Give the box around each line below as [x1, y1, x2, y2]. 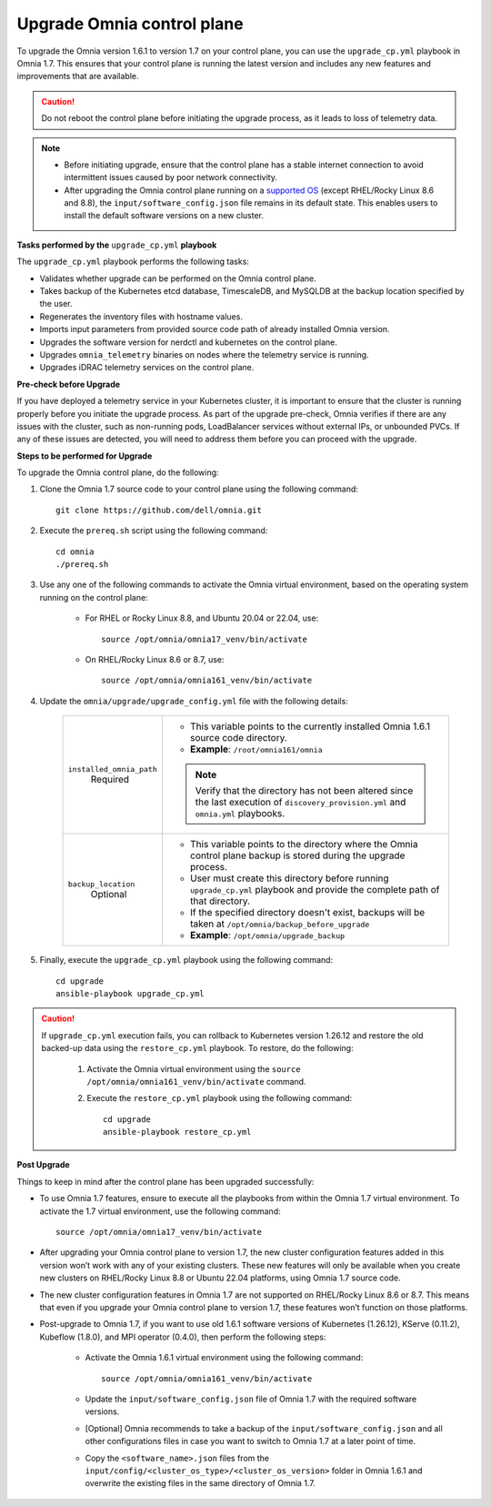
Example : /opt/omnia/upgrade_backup [189, 929, 346, 942]
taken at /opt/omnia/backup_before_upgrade [189, 917, 370, 930]
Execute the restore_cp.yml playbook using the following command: [86, 1093, 353, 1104]
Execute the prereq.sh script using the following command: [39, 525, 268, 536]
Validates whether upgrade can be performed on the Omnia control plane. [39, 273, 317, 284]
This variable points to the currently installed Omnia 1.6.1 [189, 720, 431, 733]
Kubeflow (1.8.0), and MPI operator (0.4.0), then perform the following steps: [39, 1331, 326, 1342]
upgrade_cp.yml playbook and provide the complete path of [189, 884, 440, 896]
